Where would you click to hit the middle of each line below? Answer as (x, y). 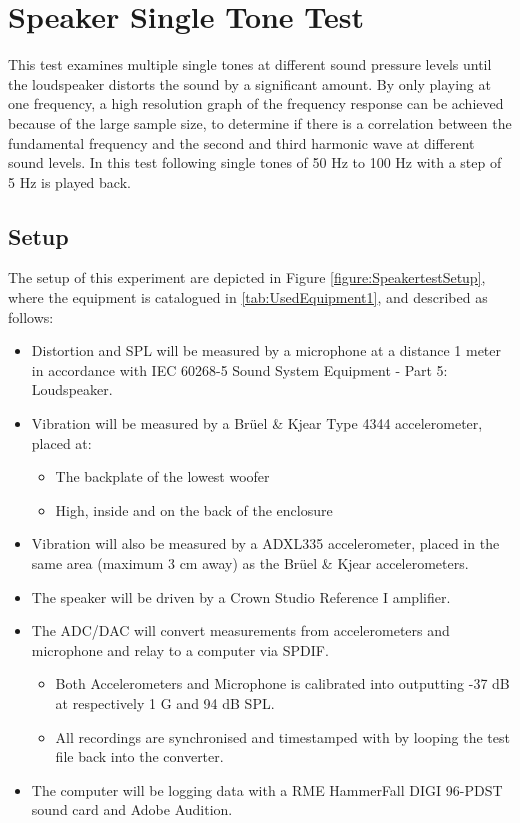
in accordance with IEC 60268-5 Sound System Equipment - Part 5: (239, 369)
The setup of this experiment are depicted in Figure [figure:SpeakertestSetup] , (247, 277)
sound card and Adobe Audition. (132, 809)
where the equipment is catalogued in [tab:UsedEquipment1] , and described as (248, 297)
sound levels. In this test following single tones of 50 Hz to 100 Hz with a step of (255, 162)
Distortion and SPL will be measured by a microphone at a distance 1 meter (266, 350)
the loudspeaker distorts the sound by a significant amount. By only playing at (249, 83)
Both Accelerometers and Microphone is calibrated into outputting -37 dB (282, 683)
